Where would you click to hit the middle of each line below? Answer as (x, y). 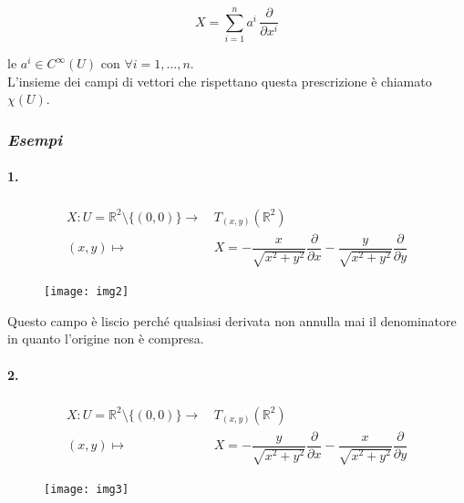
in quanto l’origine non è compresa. (106, 339)
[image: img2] (87, 292)
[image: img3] (87, 490)
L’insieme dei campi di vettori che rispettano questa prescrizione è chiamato (220, 81)
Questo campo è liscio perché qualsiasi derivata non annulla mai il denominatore (232, 320)
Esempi (35, 139)
